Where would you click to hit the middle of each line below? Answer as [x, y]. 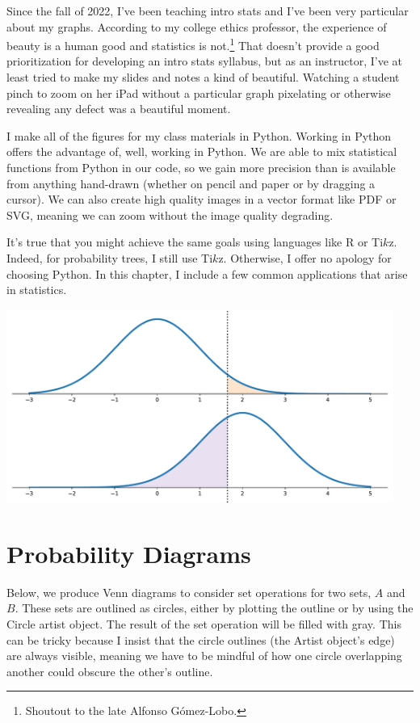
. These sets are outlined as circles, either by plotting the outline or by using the [214, 608]
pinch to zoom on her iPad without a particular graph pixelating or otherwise [199, 92]
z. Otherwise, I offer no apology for [305, 257]
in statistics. [37, 290]
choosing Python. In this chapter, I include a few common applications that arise [207, 273]
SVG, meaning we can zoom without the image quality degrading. [170, 214]
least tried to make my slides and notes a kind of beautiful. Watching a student [203, 77]
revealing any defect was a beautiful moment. [119, 109]
